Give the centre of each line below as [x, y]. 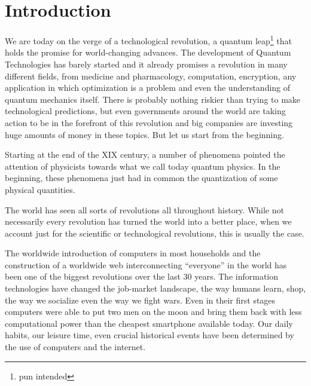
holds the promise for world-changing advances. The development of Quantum [148, 52]
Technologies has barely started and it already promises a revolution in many [146, 64]
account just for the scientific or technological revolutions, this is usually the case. [155, 233]
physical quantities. [40, 189]
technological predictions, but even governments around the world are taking [145, 111]
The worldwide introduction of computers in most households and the [133, 253]
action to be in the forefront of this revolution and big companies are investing [149, 122]
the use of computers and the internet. [75, 347]
